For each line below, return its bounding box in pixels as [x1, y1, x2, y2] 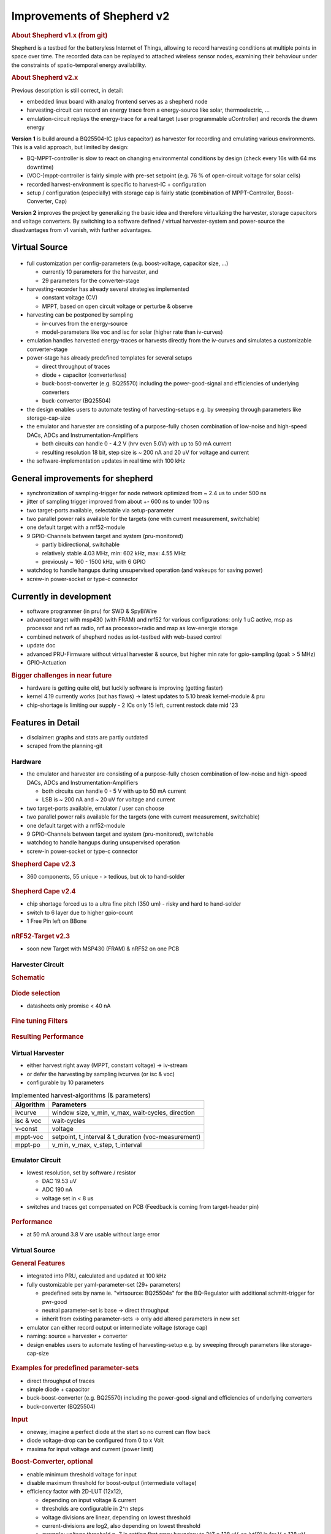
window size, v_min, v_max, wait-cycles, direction [51, 1108, 196, 1117]
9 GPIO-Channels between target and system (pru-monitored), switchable [26, 830, 214, 838]
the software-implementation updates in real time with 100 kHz [26, 457, 186, 464]
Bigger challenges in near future [11, 671, 112, 679]
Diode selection [11, 989, 61, 998]
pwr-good [42, 1298, 67, 1305]
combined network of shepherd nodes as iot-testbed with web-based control [26, 633, 222, 641]
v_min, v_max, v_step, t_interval [51, 1140, 142, 1149]
